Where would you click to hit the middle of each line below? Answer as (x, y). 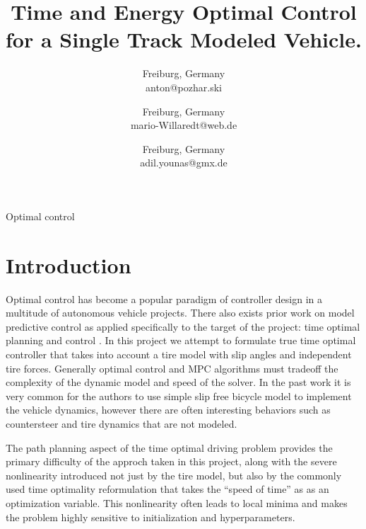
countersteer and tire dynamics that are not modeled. (122, 423)
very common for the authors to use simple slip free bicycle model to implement (179, 396)
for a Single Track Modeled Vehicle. (184, 39)
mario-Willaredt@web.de (184, 125)
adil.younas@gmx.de (184, 163)
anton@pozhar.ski (184, 87)
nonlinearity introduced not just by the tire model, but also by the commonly (174, 475)
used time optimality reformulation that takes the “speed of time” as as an (167, 489)
